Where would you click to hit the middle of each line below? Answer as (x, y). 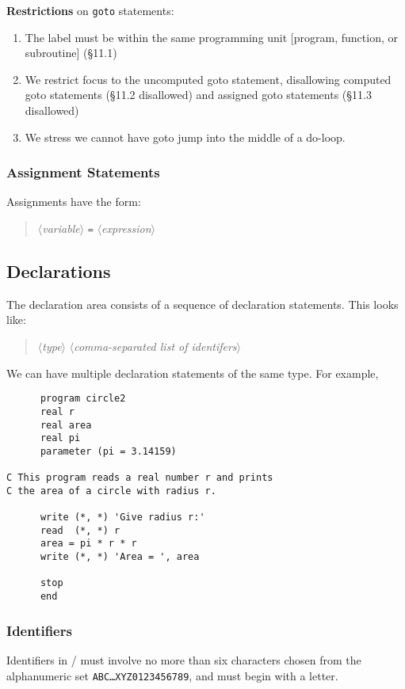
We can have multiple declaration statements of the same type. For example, (193, 373)
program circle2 (83, 399)
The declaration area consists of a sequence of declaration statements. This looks (202, 304)
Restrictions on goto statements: (90, 10)
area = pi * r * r (88, 544)
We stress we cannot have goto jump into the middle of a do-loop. (185, 137)
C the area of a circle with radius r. (111, 491)
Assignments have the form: (74, 202)
